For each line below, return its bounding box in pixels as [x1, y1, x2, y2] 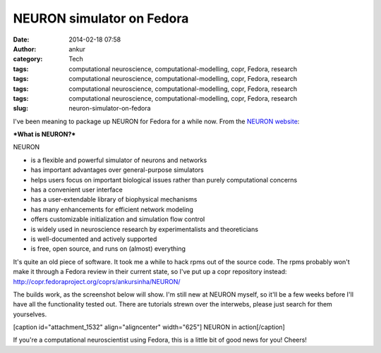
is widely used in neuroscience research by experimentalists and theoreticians [30, 225, 259, 233]
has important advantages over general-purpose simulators [30, 166, 204, 174]
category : [13, 55, 43, 63]
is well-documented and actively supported [30, 235, 157, 243]
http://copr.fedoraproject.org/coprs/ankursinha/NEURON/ [13, 277, 181, 285]
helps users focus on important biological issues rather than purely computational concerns [30, 175, 298, 184]
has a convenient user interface [30, 185, 123, 194]
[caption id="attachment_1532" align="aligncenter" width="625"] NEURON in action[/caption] [13, 323, 285, 331]
